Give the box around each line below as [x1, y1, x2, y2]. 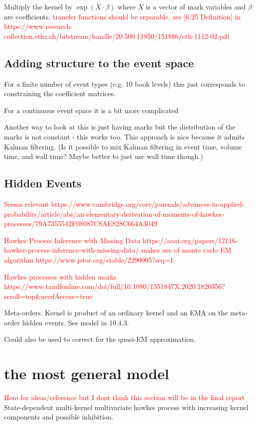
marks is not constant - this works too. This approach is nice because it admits [4, 131, 245, 142]
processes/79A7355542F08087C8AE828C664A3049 [4, 218, 158, 229]
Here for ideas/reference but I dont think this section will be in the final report [4, 392, 245, 403]
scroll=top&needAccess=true [4, 290, 92, 301]
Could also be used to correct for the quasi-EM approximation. [4, 334, 196, 344]
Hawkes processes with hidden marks [4, 271, 116, 282]
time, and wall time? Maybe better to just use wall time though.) [4, 151, 203, 161]
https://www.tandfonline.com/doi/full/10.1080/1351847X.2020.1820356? [4, 281, 225, 291]
